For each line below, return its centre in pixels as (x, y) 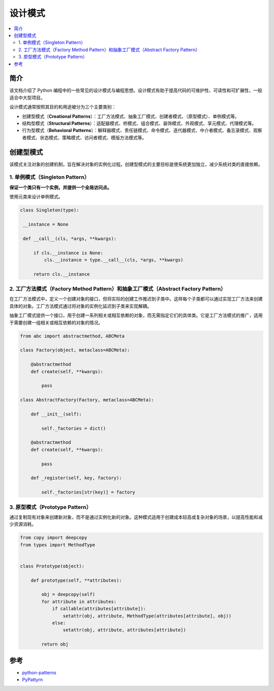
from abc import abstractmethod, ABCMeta (72, 336)
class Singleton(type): (50, 210)
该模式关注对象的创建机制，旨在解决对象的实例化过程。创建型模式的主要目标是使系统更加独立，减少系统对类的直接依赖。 (136, 164)
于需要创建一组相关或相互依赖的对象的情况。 (56, 322)
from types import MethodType (58, 545)
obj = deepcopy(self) (68, 595)
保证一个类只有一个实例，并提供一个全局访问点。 (60, 187)
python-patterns (39, 672)
